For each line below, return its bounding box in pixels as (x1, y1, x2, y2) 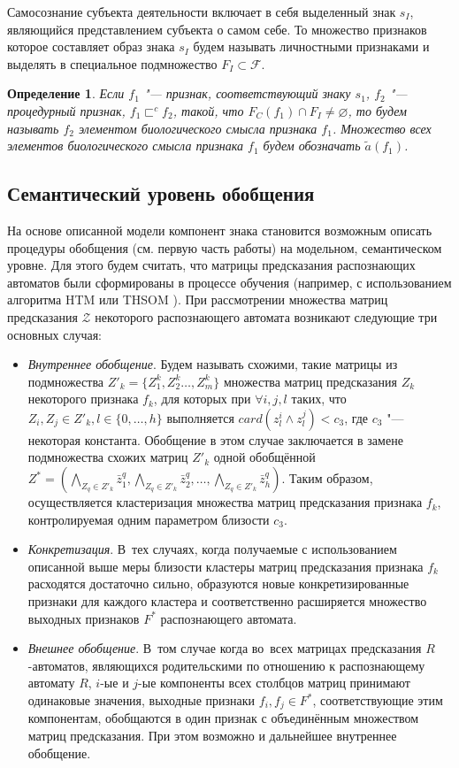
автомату (27, 673, 75, 692)
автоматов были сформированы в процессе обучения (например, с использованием (7, 273, 452, 291)
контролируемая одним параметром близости (27, 510, 270, 528)
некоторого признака (27, 389, 139, 408)
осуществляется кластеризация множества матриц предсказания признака (27, 493, 423, 511)
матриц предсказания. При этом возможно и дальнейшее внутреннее (27, 726, 397, 745)
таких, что (291, 389, 347, 408)
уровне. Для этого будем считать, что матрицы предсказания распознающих (7, 256, 416, 274)
